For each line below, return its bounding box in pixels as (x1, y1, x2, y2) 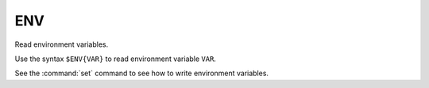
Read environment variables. (14, 40, 109, 49)
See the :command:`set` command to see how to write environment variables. (14, 68, 269, 78)
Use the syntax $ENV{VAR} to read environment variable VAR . (14, 54, 216, 63)
